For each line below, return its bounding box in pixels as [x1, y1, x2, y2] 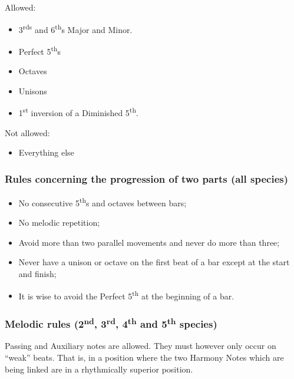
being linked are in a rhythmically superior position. [5, 362, 193, 375]
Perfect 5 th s [18, 43, 61, 57]
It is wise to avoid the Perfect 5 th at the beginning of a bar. [18, 288, 234, 302]
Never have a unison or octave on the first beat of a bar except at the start [18, 256, 290, 268]
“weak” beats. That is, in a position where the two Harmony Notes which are [5, 351, 284, 364]
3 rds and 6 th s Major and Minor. [18, 21, 133, 35]
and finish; [18, 267, 57, 279]
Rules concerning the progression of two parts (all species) [5, 171, 289, 186]
